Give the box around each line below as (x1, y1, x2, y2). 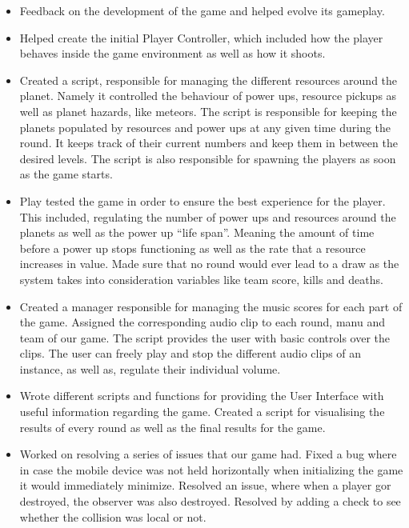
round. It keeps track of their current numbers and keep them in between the (19, 134, 398, 151)
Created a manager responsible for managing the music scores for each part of (19, 298, 403, 314)
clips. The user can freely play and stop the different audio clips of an (19, 345, 362, 362)
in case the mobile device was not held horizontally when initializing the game (19, 461, 403, 478)
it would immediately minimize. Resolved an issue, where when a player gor (19, 477, 391, 494)
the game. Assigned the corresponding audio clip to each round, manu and (19, 314, 385, 330)
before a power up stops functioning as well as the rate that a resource (19, 239, 366, 256)
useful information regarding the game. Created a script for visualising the (19, 403, 385, 420)
